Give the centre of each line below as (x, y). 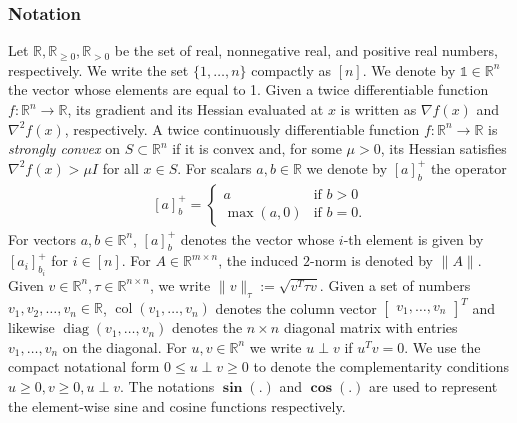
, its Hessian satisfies (443, 148)
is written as (378, 109)
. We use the (442, 346)
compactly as (291, 69)
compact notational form (84, 366)
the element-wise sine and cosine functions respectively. (177, 405)
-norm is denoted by (372, 260)
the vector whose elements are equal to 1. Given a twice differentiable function (248, 89)
